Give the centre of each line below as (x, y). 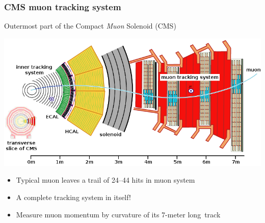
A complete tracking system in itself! (73, 197)
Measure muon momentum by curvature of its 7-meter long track (118, 214)
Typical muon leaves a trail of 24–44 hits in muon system (105, 180)
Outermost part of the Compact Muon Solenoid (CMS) (90, 26)
